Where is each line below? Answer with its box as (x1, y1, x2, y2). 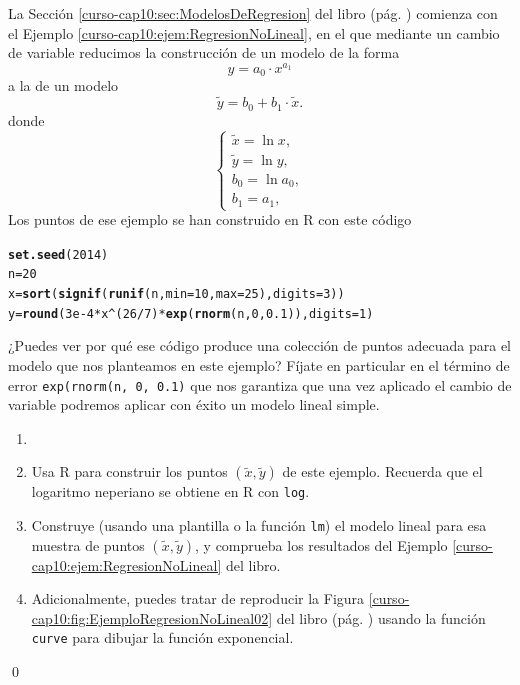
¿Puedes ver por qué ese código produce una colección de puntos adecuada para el (8, 335, 512, 356)
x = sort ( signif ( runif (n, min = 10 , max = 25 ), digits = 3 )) (8, 287, 345, 302)
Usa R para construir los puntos (31, 461, 228, 482)
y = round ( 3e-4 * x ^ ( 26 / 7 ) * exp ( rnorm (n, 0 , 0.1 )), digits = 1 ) (8, 306, 374, 321)
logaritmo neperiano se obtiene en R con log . (31, 481, 310, 502)
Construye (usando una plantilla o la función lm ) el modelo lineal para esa (31, 515, 487, 536)
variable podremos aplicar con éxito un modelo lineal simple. (8, 394, 380, 415)
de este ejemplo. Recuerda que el (282, 461, 483, 482)
